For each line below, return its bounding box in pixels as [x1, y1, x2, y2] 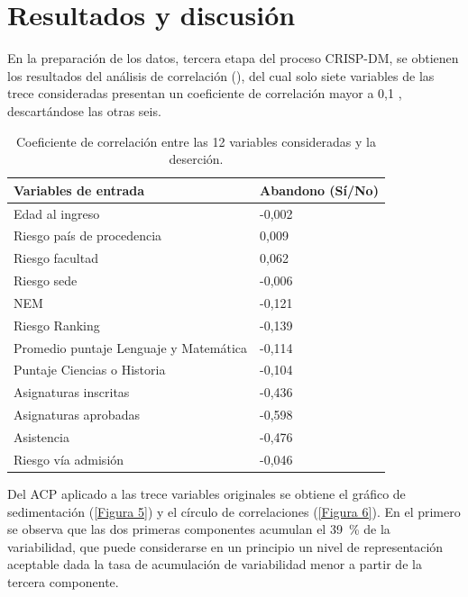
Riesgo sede [14, 271, 78, 290]
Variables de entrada [14, 180, 145, 199]
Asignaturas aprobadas [14, 405, 140, 424]
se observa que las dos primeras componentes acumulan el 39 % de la [7, 520, 390, 538]
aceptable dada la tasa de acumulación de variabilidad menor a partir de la [7, 555, 422, 574]
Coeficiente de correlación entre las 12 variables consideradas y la [15, 131, 376, 150]
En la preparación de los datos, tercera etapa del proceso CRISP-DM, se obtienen [7, 49, 459, 68]
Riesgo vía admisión [14, 449, 124, 468]
